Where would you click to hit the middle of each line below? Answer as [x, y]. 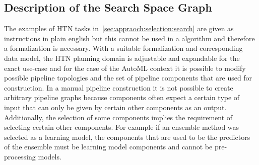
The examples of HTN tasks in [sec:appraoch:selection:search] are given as [119, 28]
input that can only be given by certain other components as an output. [115, 107]
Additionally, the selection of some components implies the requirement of [118, 117]
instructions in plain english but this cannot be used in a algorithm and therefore [129, 38]
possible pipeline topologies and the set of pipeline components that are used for [128, 78]
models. [50, 156]
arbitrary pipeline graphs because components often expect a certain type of [122, 97]
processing [20, 156]
